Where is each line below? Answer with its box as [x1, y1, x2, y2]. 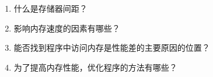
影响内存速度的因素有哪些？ [13, 22, 120, 34]
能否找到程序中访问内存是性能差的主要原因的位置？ [13, 41, 210, 54]
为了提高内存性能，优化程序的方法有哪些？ [13, 61, 177, 73]
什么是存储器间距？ [13, 2, 88, 14]
